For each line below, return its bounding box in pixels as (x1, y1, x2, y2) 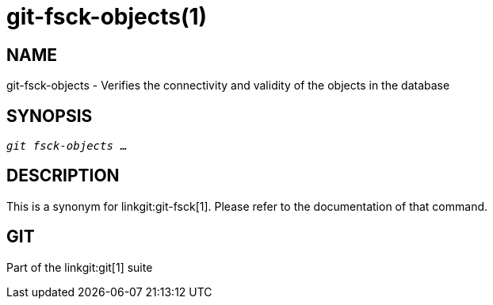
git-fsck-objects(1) (6, 3, 208, 30)
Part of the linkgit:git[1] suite (6, 260, 153, 274)
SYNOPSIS (6, 105, 93, 126)
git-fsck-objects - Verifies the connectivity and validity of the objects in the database (6, 78, 450, 93)
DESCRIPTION (6, 166, 120, 186)
